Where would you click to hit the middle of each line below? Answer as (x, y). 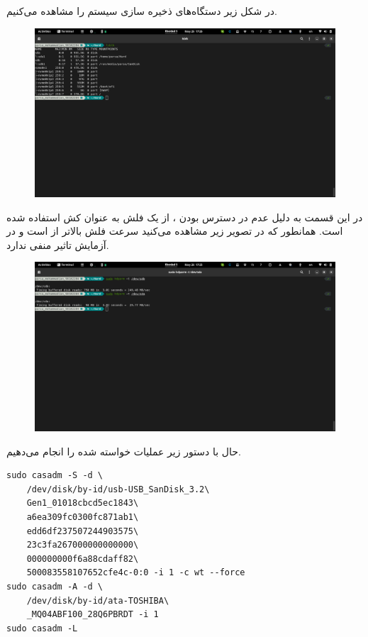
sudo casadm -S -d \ (55, 476)
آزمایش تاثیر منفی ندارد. (58, 244)
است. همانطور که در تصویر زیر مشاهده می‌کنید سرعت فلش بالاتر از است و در (175, 231)
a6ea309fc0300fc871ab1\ (83, 517)
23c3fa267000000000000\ (83, 545)
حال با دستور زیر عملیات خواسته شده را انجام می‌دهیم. (124, 451)
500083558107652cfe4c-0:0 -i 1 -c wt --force (136, 573)
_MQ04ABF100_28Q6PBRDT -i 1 (93, 615)
